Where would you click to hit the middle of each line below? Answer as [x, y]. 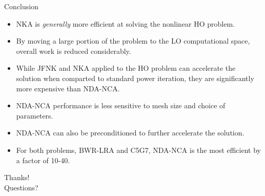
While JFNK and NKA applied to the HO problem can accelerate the [126, 68]
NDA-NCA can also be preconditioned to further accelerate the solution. [130, 133]
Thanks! [17, 177]
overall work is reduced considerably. [74, 51]
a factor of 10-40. [43, 160]
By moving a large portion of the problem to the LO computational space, [133, 41]
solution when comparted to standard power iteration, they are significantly [135, 78]
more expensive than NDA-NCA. [68, 88]
